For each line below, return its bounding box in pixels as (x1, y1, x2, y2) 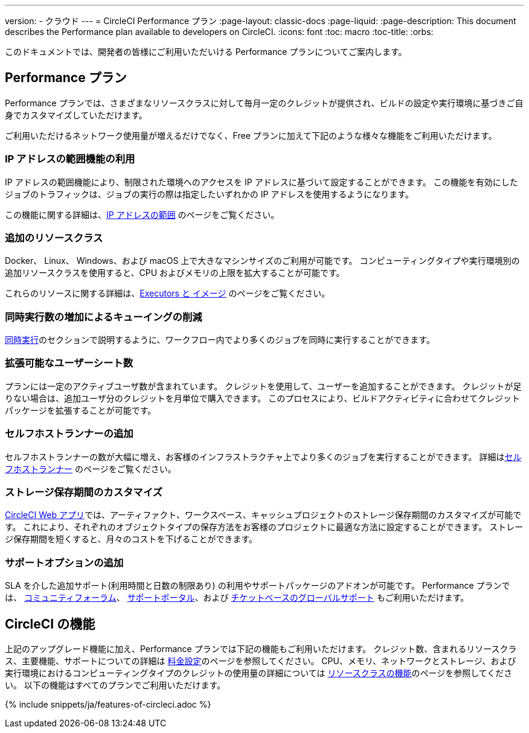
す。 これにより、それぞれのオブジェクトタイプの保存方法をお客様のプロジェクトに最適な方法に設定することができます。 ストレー (5, 522, 524, 533)
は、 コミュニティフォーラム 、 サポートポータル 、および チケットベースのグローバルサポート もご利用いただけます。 (5, 592, 469, 603)
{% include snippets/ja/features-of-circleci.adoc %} (5, 699, 211, 709)
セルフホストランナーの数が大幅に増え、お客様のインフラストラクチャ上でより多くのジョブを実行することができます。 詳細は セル (5, 451, 522, 462)
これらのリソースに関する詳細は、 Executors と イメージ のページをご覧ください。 (5, 288, 330, 299)
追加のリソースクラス (5, 231, 103, 244)
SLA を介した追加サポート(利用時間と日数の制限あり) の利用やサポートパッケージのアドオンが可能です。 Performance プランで (5, 580, 510, 591)
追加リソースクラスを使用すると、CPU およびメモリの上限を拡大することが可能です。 (5, 267, 345, 278)
